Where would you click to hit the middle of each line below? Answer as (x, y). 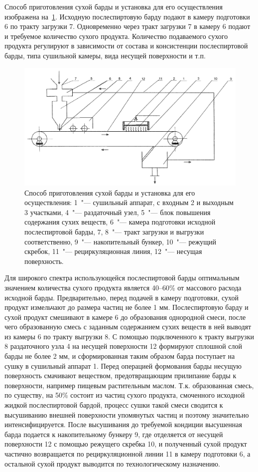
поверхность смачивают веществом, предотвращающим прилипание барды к (121, 375)
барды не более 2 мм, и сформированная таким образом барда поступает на (120, 356)
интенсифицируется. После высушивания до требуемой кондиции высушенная (123, 424)
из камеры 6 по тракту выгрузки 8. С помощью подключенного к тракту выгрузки (129, 336)
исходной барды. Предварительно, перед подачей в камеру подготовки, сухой (122, 297)
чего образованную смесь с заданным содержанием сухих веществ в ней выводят (128, 327)
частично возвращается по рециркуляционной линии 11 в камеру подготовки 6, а (128, 454)
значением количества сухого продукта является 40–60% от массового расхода (123, 287)
